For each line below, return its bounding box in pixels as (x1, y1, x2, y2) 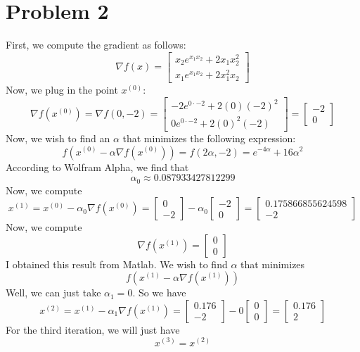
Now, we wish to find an (6, 130, 110, 145)
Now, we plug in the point (6, 82, 118, 97)
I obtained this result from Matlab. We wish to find (6, 256, 228, 271)
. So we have (132, 285, 186, 300)
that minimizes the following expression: (122, 130, 296, 145)
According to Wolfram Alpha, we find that (6, 159, 189, 174)
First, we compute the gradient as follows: (6, 37, 186, 52)
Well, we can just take (6, 285, 101, 300)
